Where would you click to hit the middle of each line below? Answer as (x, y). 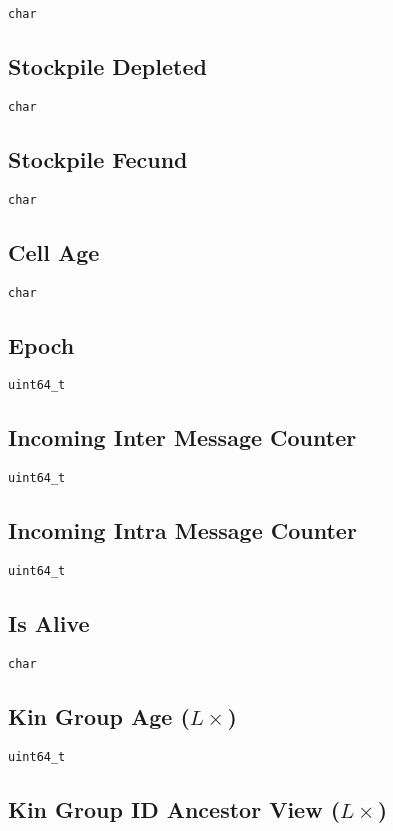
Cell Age (54, 251)
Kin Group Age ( (99, 716)
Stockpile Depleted (107, 66)
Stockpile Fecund (98, 158)
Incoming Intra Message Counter (182, 530)
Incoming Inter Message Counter (182, 437)
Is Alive (49, 623)
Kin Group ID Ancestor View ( (174, 808)
